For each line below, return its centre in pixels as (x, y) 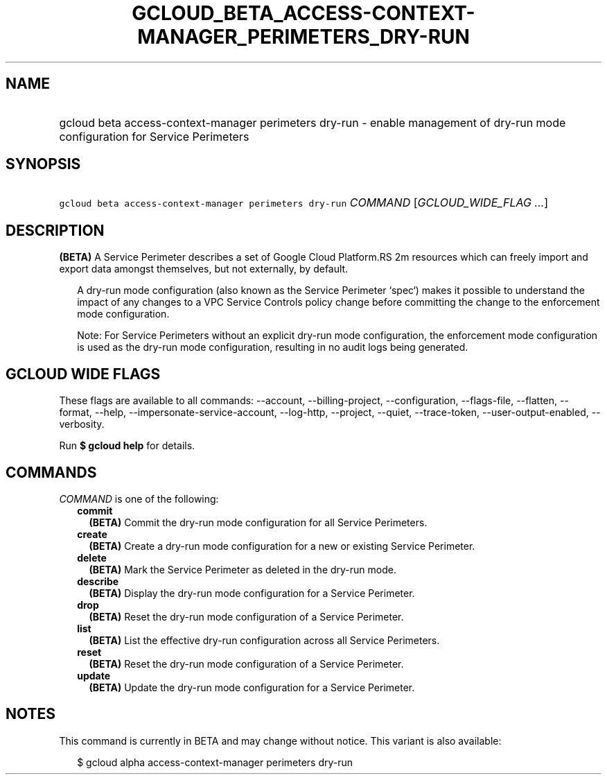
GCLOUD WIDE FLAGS (83, 374)
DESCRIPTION (55, 230)
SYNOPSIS (43, 164)
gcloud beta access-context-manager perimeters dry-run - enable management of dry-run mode (313, 122)
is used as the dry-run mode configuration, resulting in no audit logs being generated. (273, 347)
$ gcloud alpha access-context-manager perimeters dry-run (215, 762)
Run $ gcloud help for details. (127, 446)
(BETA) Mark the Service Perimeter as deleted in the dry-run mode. (243, 569)
